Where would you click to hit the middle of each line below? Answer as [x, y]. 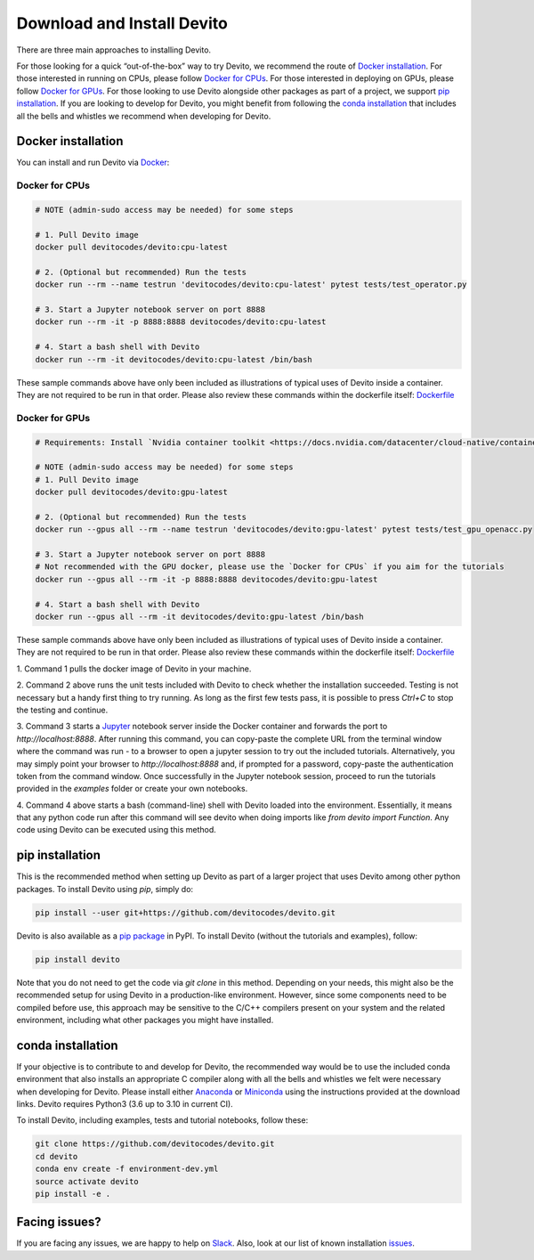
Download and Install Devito [122, 23]
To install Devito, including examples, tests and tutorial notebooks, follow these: [162, 1120]
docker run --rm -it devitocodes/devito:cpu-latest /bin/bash [174, 359]
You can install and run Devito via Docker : [93, 163]
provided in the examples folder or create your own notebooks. [132, 789]
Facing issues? [59, 1222]
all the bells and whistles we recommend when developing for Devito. [144, 116]
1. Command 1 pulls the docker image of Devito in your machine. [134, 669]
